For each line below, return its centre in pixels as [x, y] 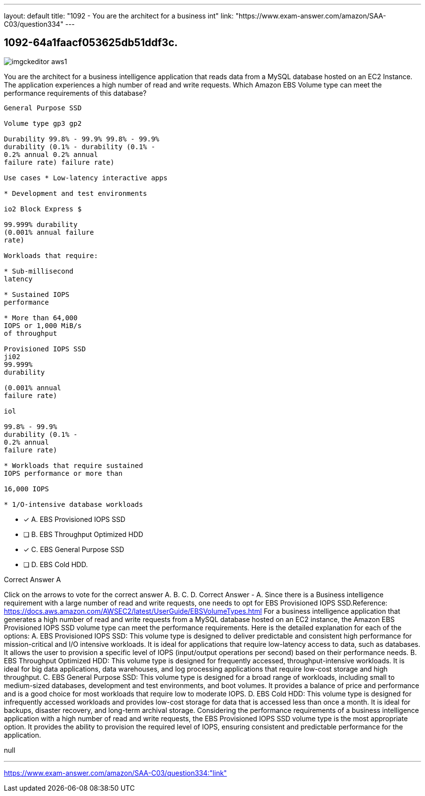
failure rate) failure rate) [59, 162]
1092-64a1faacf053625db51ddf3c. [91, 43]
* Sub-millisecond [39, 271]
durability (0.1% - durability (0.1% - [80, 147]
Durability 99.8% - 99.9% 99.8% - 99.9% [82, 139]
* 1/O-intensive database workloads [74, 504]
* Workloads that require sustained [74, 465]
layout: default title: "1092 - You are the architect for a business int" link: [119, 16]
